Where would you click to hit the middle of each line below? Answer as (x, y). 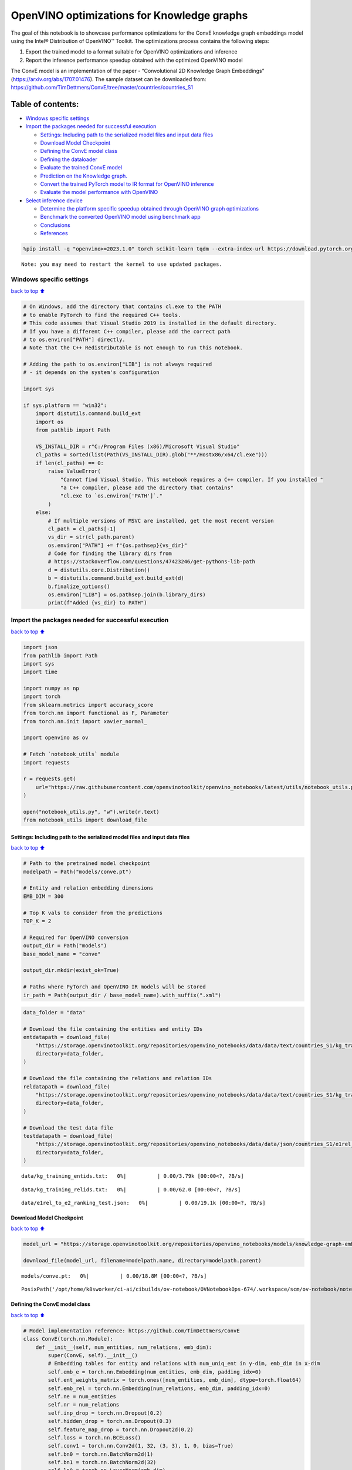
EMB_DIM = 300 (43, 896)
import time (40, 672)
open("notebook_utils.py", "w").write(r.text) (91, 812)
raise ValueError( (74, 471)
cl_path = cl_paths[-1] (82, 529)
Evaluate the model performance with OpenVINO (99, 192)
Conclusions (55, 225)
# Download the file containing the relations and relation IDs (118, 1078)
